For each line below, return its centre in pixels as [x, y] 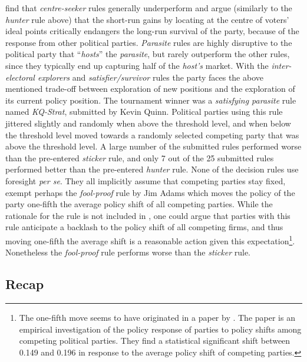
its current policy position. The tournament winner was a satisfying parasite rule [151, 100]
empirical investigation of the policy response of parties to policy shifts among [160, 329]
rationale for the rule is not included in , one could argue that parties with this [148, 215]
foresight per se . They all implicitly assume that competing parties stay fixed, [146, 180]
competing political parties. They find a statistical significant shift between [155, 341]
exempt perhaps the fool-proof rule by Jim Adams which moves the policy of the [150, 192]
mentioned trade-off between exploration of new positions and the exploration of [150, 89]
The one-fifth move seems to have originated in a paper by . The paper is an [157, 317]
